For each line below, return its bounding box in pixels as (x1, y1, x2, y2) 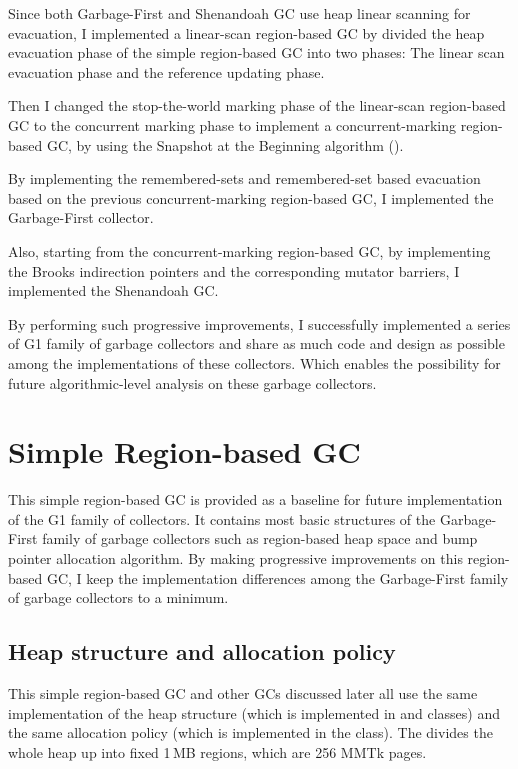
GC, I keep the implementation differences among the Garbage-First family (46, 567, 509, 588)
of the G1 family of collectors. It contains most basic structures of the (8, 508, 436, 529)
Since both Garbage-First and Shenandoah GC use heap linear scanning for (8, 3, 471, 23)
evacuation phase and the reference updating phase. (8, 61, 325, 82)
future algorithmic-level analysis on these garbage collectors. (8, 372, 377, 393)
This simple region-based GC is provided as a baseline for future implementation (8, 489, 503, 510)
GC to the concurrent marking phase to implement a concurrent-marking (8, 114, 457, 135)
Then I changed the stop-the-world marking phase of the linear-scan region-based (8, 95, 506, 116)
